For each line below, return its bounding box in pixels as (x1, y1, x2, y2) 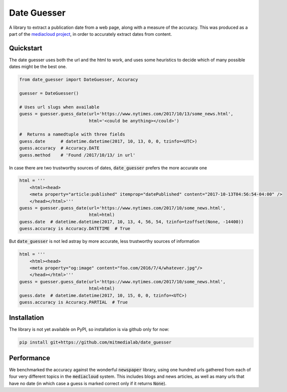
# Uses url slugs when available (19, 104, 100, 110)
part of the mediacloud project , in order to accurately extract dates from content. (9, 31, 172, 37)
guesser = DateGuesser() (19, 91, 79, 96)
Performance (9, 354, 50, 362)
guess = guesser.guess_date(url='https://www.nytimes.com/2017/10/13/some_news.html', (19, 111, 234, 117)
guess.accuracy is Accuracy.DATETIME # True (19, 226, 131, 231)
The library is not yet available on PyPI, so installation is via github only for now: (9, 326, 170, 332)
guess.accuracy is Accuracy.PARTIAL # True (19, 299, 128, 305)
